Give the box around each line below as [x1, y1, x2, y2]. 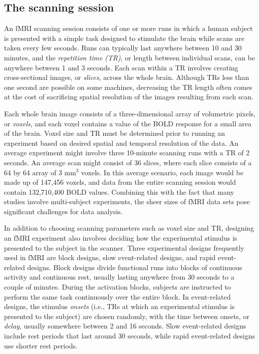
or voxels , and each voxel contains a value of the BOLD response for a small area [4, 118, 252, 128]
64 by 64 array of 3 [4, 167, 62, 177]
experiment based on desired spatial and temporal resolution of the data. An [4, 137, 239, 148]
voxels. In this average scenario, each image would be [81, 167, 244, 177]
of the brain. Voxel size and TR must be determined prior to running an [4, 128, 225, 138]
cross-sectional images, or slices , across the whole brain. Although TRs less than [4, 72, 249, 82]
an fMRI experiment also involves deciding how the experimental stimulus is [4, 233, 238, 243]
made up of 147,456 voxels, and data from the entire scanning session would [4, 177, 236, 187]
